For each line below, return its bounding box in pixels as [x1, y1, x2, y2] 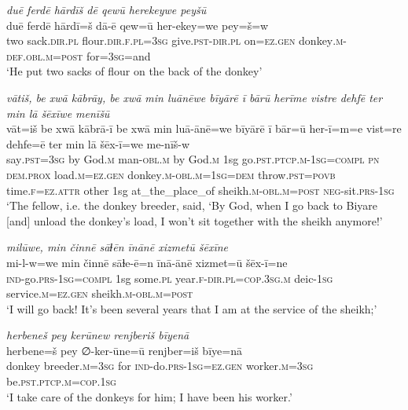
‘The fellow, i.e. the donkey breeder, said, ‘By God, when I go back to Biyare [6, 197, 377, 214]
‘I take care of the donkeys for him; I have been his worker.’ [6, 388, 292, 405]
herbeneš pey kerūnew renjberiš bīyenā [6, 327, 189, 343]
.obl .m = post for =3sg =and [22, 47, 151, 64]
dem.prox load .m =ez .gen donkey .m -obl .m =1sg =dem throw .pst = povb [6, 166, 336, 182]
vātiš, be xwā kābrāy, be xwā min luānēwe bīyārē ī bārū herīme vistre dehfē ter [6, 89, 383, 105]
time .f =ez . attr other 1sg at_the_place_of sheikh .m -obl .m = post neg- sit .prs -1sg [6, 181, 395, 198]
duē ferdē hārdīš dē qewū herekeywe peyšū [6, 2, 207, 17]
